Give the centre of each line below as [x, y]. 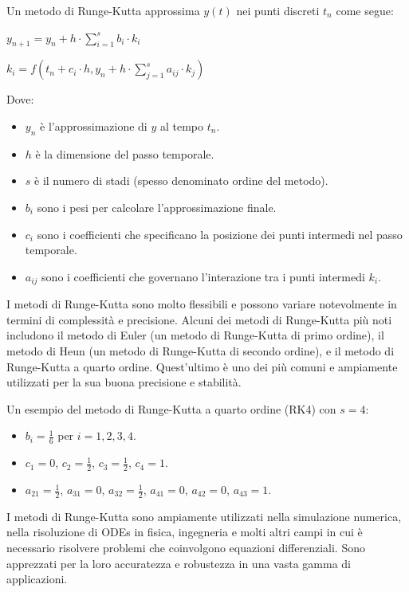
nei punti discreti [278, 10]
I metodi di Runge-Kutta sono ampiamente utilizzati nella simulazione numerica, [204, 516]
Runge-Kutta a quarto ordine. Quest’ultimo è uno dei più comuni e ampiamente [202, 366]
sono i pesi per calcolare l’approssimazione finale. [157, 207]
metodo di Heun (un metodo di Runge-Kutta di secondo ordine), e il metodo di [201, 350]
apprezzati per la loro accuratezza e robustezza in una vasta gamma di [179, 563]
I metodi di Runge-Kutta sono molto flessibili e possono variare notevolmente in [202, 304]
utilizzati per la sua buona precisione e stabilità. [124, 382]
